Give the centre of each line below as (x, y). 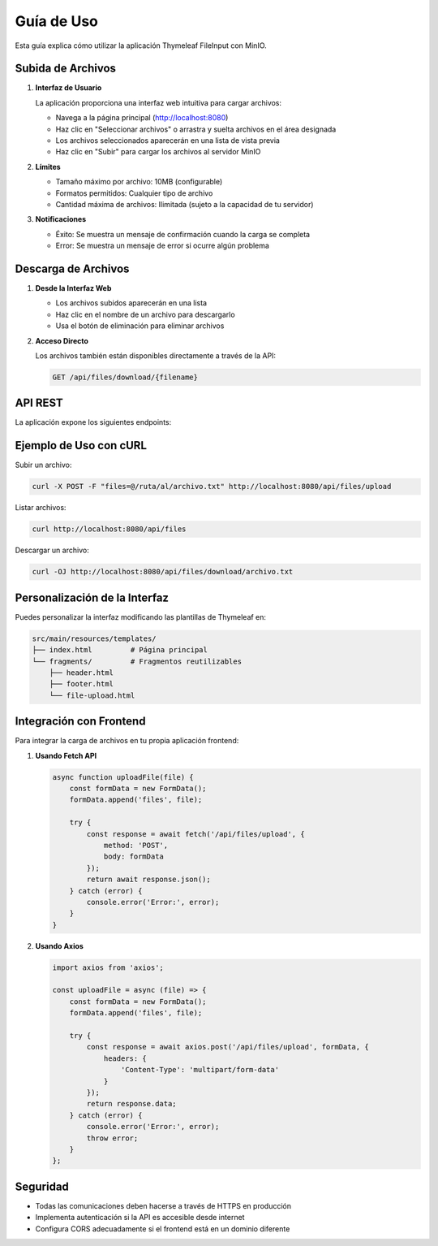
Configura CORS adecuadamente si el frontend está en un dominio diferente (163, 1229)
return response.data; (132, 1104)
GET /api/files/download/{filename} (125, 377)
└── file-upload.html (92, 695)
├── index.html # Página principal (120, 650)
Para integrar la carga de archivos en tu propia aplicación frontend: (127, 741)
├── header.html (81, 673)
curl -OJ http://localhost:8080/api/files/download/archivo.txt (163, 572)
